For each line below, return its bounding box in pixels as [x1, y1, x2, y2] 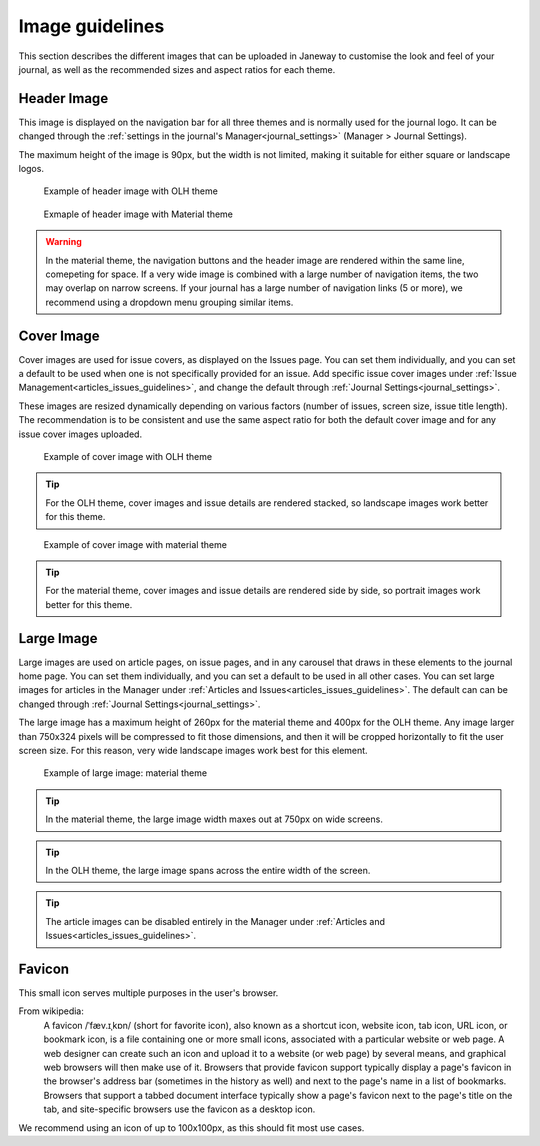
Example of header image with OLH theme [43, 185, 219, 197]
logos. [18, 163, 45, 175]
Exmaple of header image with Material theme [43, 208, 234, 220]
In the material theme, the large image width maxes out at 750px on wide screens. [45, 813, 384, 825]
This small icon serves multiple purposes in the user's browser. [18, 987, 279, 999]
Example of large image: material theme [43, 767, 208, 779]
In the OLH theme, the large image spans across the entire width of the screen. [45, 864, 371, 876]
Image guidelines [18, 15, 165, 37]
